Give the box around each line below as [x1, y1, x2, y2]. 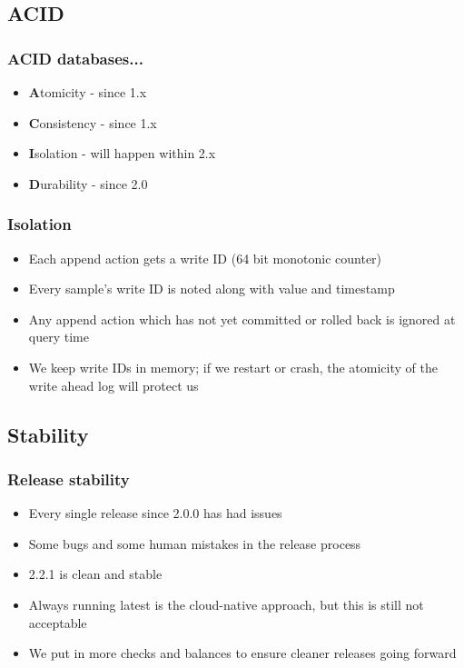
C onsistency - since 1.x [28, 113, 157, 132]
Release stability [7, 467, 130, 490]
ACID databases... [7, 46, 143, 69]
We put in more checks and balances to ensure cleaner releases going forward [28, 643, 457, 663]
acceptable [28, 613, 87, 632]
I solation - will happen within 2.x [28, 144, 216, 163]
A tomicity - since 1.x [28, 83, 147, 101]
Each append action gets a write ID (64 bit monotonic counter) [28, 248, 382, 267]
